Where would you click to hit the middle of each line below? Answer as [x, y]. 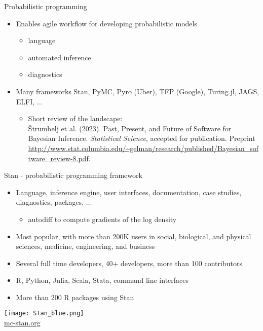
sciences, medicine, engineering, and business [85, 246]
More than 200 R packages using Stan [75, 297]
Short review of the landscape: [75, 118]
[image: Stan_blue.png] [44, 314]
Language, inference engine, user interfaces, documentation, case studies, [129, 192]
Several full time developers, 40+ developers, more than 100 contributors [129, 263]
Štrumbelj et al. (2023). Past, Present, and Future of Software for [130, 128]
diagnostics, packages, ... [54, 202]
